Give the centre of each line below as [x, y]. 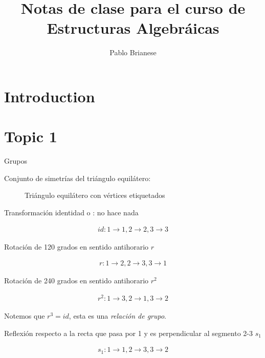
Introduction [50, 96]
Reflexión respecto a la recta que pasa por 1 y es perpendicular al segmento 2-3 [128, 333]
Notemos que [25, 315]
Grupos [16, 161]
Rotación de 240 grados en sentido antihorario [76, 281]
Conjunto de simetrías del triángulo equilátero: [78, 178]
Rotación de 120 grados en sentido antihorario [76, 246]
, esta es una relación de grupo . [118, 315]
